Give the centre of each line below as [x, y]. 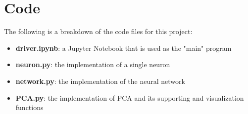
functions [29, 107]
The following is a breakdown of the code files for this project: [98, 31]
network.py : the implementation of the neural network [100, 81]
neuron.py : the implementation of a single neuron [93, 64]
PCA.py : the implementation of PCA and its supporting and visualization [130, 97]
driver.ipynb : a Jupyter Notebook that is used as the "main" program [124, 48]
